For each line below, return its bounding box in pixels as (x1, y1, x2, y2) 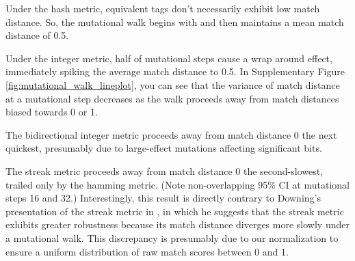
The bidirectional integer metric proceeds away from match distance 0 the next (5, 127, 337, 141)
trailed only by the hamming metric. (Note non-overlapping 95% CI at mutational (5, 177, 350, 191)
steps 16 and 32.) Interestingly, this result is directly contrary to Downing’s (5, 191, 321, 205)
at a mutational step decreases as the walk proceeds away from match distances (5, 91, 339, 105)
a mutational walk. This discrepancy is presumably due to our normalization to (5, 230, 339, 245)
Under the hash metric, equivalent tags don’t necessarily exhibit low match (5, 1, 320, 15)
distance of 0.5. (5, 28, 69, 42)
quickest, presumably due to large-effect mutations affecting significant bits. (5, 141, 322, 155)
